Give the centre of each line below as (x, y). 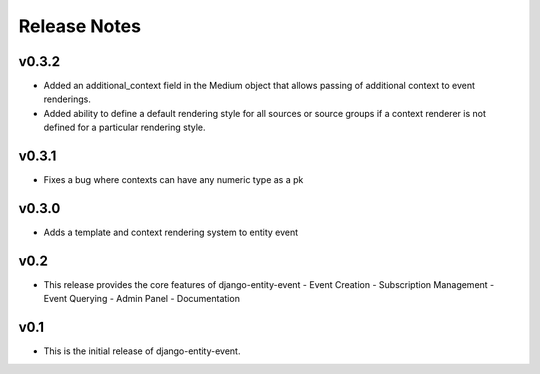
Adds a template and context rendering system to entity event (171, 232)
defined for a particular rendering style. (124, 127)
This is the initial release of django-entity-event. (142, 351)
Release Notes (80, 26)
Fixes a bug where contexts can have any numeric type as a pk (173, 180)
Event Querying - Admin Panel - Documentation (141, 299)
